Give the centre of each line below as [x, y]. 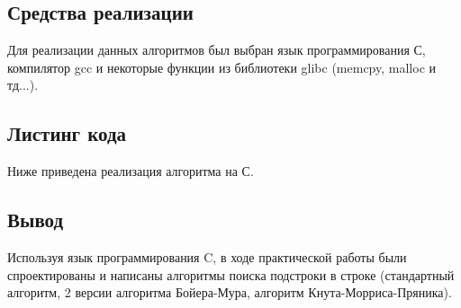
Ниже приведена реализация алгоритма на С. [131, 171]
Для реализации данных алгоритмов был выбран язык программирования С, [217, 50]
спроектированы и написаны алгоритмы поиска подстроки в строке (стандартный [231, 274]
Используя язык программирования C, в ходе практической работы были [207, 256]
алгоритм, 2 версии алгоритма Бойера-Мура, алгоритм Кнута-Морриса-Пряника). [230, 292]
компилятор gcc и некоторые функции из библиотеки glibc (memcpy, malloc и [222, 67]
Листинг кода [67, 133]
